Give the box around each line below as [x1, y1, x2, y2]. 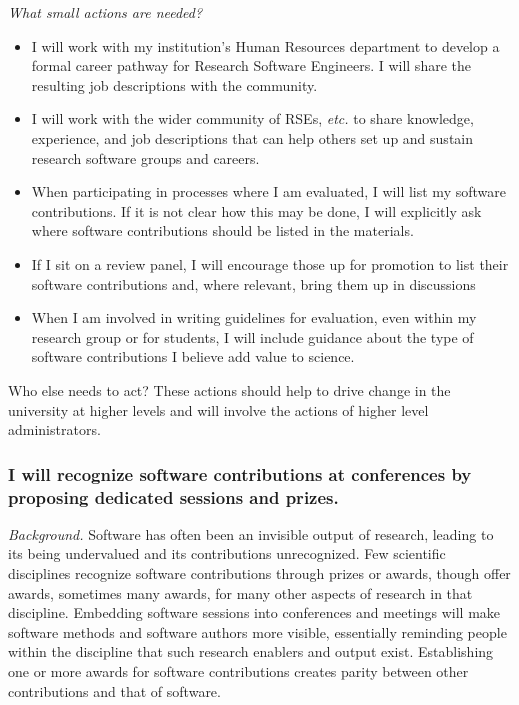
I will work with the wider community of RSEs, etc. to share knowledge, [31, 108, 474, 129]
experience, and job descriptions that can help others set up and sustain [31, 127, 474, 148]
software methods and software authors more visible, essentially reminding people [8, 621, 507, 642]
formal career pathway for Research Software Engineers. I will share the [31, 55, 471, 76]
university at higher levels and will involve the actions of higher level [8, 399, 429, 420]
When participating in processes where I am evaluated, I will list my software [31, 181, 506, 202]
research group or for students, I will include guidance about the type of [31, 326, 474, 347]
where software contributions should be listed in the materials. [31, 220, 414, 241]
